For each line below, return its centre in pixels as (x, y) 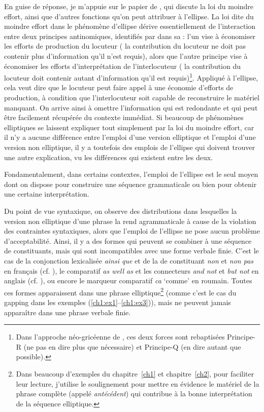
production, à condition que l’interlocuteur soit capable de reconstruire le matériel (132, 97)
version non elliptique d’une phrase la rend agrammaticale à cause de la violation (130, 221)
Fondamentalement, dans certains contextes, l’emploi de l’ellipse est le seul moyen (131, 174)
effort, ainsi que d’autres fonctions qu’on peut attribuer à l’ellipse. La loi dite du (129, 16)
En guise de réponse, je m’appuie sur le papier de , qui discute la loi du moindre (129, 6)
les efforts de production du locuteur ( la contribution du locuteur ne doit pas (125, 46)
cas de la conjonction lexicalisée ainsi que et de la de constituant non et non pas (129, 260)
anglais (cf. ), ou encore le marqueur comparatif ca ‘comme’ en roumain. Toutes (128, 280)
